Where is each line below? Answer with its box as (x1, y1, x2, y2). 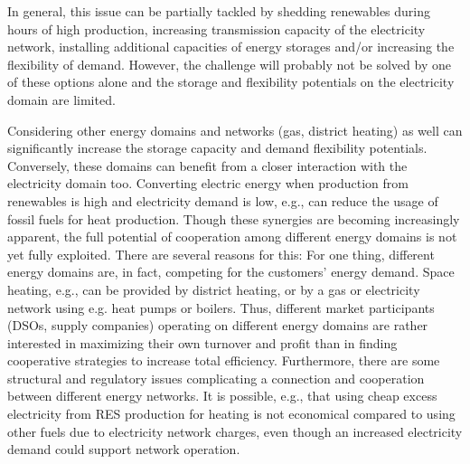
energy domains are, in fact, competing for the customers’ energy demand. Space (7, 262, 455, 281)
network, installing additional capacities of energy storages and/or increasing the (7, 37, 455, 56)
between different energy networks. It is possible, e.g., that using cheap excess (7, 386, 437, 405)
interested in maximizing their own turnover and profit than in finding (7, 333, 398, 352)
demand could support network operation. (7, 440, 240, 459)
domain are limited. (7, 90, 116, 109)
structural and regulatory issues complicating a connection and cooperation (7, 368, 425, 387)
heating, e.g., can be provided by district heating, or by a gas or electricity (7, 279, 420, 298)
